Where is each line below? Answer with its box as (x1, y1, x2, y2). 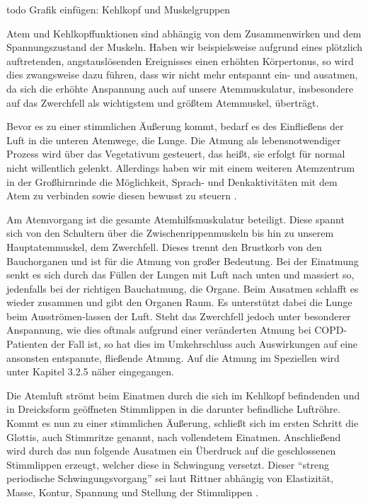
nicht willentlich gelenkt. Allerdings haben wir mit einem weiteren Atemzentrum (6, 160, 355, 175)
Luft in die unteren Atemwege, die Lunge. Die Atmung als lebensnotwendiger (6, 132, 341, 147)
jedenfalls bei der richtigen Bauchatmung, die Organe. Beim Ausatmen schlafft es (6, 281, 359, 295)
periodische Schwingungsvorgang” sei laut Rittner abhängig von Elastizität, (6, 471, 334, 486)
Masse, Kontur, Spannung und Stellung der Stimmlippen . (6, 485, 259, 499)
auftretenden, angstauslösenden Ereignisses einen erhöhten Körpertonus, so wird (6, 53, 354, 68)
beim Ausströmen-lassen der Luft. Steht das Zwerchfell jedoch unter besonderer (6, 308, 351, 323)
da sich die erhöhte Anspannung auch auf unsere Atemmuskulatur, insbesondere (6, 81, 354, 95)
